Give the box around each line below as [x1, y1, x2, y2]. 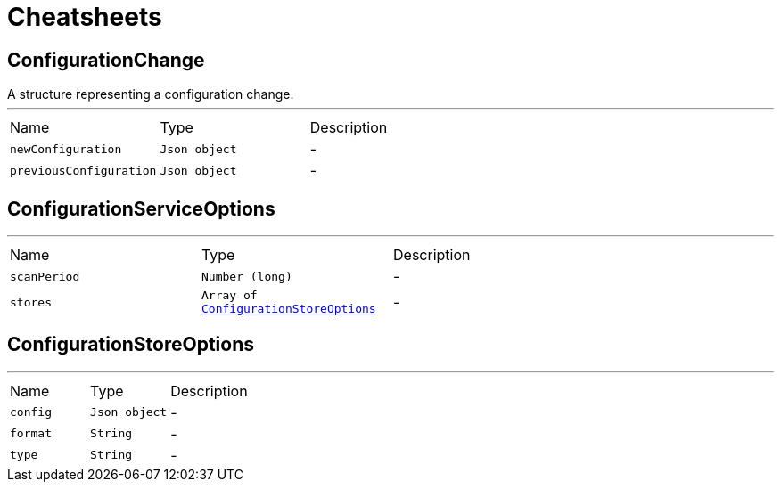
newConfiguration [10, 142, 122, 156]
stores [10, 295, 52, 309]
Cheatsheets [7, 2, 162, 32]
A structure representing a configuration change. [7, 86, 294, 102]
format [10, 427, 52, 441]
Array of [201, 289, 258, 303]
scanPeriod [10, 269, 80, 283]
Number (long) [201, 269, 292, 283]
